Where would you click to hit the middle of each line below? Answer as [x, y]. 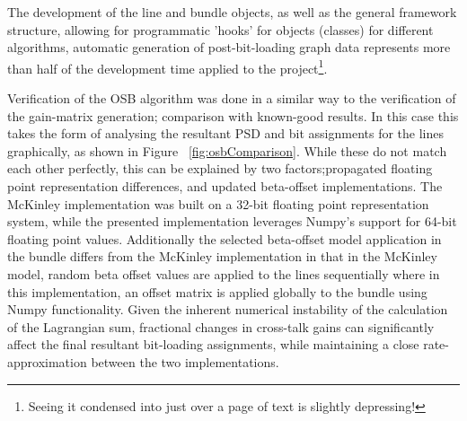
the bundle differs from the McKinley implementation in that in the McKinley [222, 256]
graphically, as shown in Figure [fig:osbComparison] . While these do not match [227, 150]
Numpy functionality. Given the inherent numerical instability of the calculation [228, 309]
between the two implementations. [185, 361]
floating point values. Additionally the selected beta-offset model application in [225, 238]
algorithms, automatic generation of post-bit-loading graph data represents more [229, 47]
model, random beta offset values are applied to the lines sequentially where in [224, 273]
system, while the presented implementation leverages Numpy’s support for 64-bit [232, 221]
